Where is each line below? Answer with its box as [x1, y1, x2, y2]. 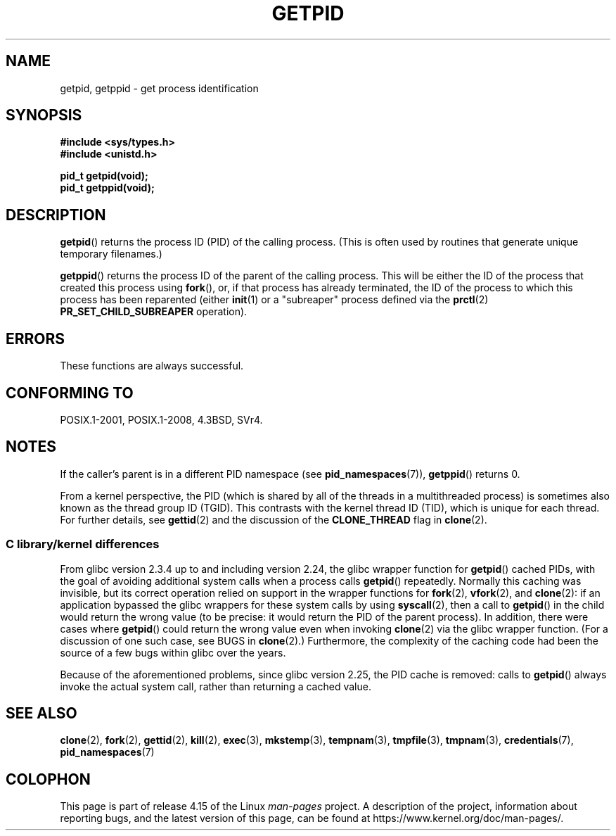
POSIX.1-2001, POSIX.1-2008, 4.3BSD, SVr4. [60, 413, 263, 426]
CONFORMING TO [6, 384, 134, 402]
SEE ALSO [6, 704, 77, 722]
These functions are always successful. [60, 360, 244, 372]
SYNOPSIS [6, 106, 82, 125]
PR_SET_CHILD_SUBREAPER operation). [60, 305, 248, 318]
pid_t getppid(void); [60, 182, 155, 194]
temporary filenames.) [60, 248, 162, 260]
